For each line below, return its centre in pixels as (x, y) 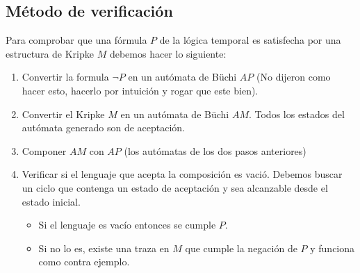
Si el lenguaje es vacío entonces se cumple (127, 225)
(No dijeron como (294, 77)
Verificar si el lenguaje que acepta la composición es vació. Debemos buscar (182, 174)
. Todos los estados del (296, 114)
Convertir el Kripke (63, 114)
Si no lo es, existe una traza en (104, 248)
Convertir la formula (65, 77)
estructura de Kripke (50, 53)
